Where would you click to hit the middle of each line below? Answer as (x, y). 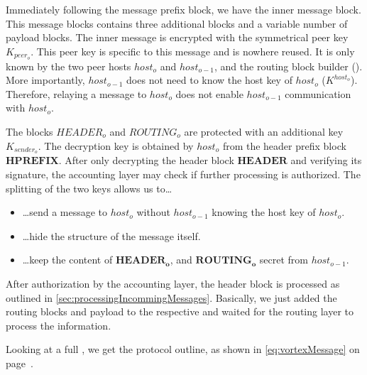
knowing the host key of (264, 212)
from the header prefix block (284, 145)
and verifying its (326, 160)
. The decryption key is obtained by (116, 145)
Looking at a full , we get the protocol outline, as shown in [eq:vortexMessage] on (183, 349)
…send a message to (65, 212)
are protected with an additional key (264, 132)
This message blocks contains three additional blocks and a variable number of (177, 23)
